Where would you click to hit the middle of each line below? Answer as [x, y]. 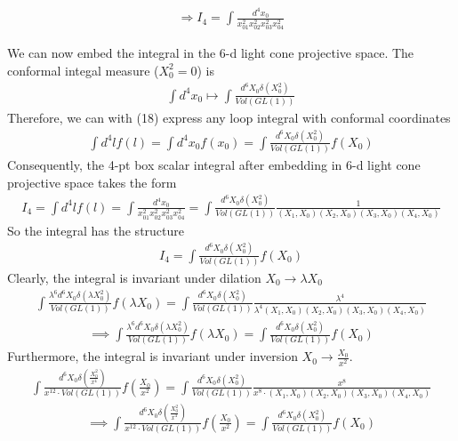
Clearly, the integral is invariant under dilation [134, 277]
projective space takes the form [92, 182]
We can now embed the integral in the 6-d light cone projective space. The [211, 53]
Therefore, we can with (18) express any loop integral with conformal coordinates [229, 118]
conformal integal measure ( [83, 70]
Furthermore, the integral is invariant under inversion [153, 356]
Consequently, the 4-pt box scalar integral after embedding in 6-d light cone [214, 165]
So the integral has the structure [96, 230]
